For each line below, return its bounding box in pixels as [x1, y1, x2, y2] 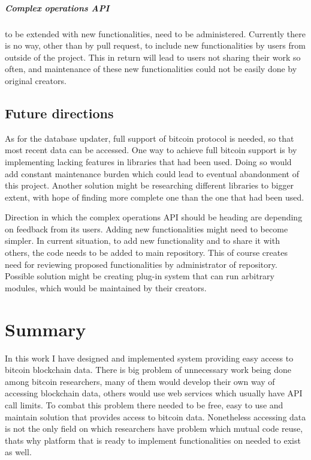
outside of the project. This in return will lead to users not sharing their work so [5, 50, 301, 63]
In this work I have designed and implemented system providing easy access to [5, 351, 294, 364]
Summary [5, 316, 86, 341]
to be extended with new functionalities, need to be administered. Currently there [5, 27, 306, 40]
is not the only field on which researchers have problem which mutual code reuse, [5, 422, 303, 435]
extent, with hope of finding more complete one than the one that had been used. [5, 190, 304, 203]
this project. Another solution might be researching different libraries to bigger [5, 179, 294, 192]
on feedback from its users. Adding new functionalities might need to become [5, 222, 288, 235]
